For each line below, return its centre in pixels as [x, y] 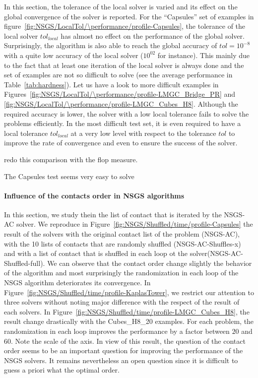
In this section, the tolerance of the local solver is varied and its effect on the [121, 6]
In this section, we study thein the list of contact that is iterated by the [113, 214]
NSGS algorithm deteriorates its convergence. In [77, 283]
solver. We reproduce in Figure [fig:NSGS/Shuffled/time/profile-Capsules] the [134, 224]
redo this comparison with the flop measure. [71, 159]
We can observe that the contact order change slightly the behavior [150, 263]
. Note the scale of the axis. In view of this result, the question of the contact [128, 341]
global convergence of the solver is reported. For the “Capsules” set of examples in [129, 16]
